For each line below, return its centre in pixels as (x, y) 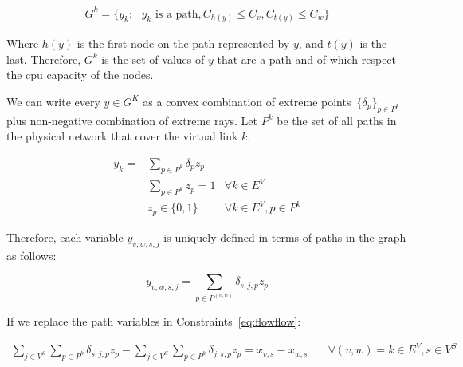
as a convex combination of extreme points (247, 101)
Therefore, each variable (65, 237)
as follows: (31, 255)
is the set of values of (153, 59)
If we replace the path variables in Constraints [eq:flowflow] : (154, 320)
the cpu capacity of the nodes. (80, 75)
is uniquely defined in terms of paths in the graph (285, 237)
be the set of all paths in (337, 120)
